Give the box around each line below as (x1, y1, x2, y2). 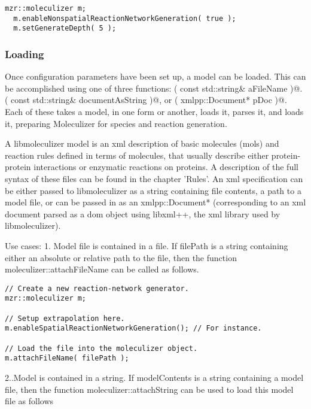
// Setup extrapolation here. (5, 314, 125, 323)
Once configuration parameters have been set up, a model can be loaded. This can (5, 70, 306, 83)
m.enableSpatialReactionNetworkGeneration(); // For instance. (5, 324, 262, 333)
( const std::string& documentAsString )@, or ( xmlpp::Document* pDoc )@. (5, 93, 287, 106)
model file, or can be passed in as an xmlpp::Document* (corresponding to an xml (5, 196, 306, 208)
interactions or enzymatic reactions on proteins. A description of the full (33, 160, 298, 173)
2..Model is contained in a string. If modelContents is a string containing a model (5, 371, 304, 383)
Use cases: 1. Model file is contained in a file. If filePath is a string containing (5, 239, 288, 252)
